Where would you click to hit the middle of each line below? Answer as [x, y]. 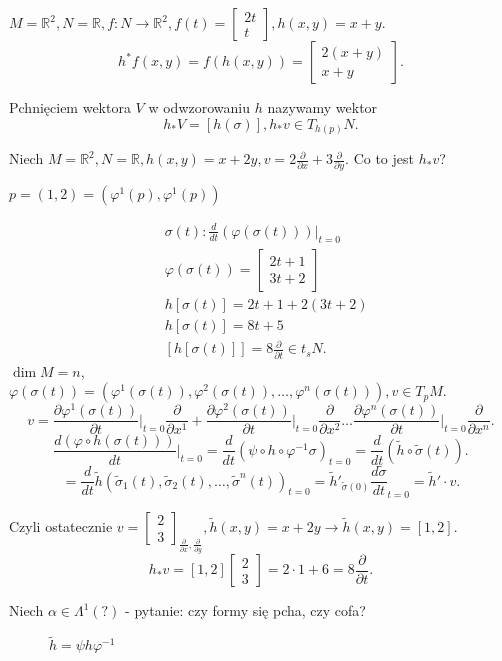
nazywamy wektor [322, 107]
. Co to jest [379, 158]
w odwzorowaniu [199, 107]
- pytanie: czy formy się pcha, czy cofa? [245, 610]
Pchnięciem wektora [70, 107]
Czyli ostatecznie [61, 526]
